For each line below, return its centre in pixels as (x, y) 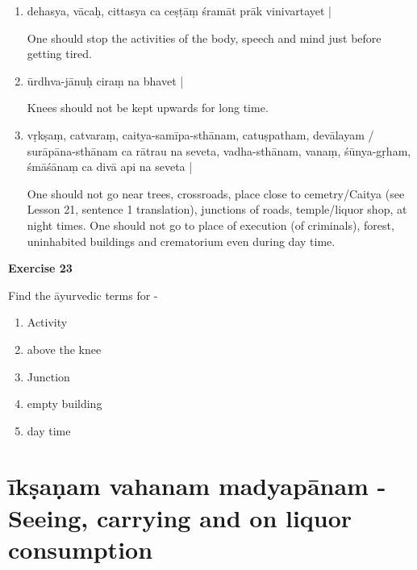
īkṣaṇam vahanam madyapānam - (197, 486)
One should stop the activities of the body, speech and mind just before (204, 37)
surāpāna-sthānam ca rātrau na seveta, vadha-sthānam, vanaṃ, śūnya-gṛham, (219, 150)
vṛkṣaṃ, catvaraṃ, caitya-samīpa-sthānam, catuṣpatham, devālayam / (200, 134)
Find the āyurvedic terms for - (83, 295)
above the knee (64, 349)
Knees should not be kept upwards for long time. (148, 108)
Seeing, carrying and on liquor (180, 517)
